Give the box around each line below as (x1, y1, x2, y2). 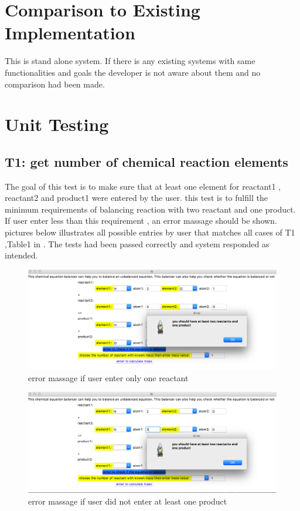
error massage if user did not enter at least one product (28, 495, 227, 507)
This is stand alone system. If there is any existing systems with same (5, 55, 255, 67)
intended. (5, 249, 38, 261)
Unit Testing (5, 112, 109, 136)
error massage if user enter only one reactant (28, 371, 189, 384)
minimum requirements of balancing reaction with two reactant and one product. (5, 203, 296, 215)
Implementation (5, 21, 135, 45)
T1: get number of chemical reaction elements (5, 152, 288, 170)
